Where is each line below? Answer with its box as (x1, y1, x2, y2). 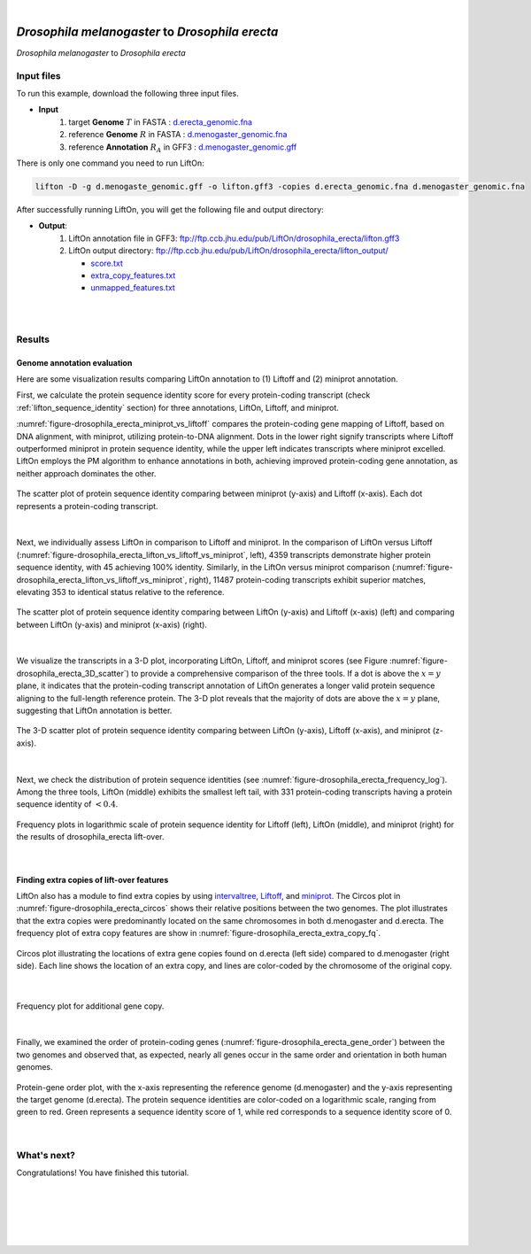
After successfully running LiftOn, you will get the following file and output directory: (16, 204, 325, 214)
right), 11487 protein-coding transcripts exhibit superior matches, (189, 574, 427, 584)
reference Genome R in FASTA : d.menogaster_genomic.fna (68, 129, 288, 140)
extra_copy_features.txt (90, 270, 176, 281)
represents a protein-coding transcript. (16, 500, 158, 511)
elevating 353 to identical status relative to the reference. (16, 586, 225, 597)
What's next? (16, 1149, 75, 1161)
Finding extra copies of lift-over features (16, 874, 169, 885)
